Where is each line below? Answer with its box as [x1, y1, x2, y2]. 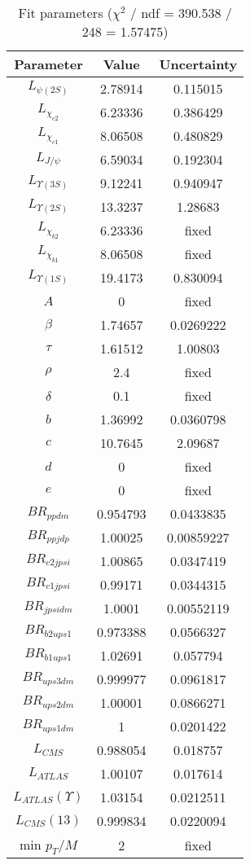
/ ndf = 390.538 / [129, 3, 232, 22]
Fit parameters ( [18, 3, 112, 22]
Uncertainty [159, 55, 238, 73]
